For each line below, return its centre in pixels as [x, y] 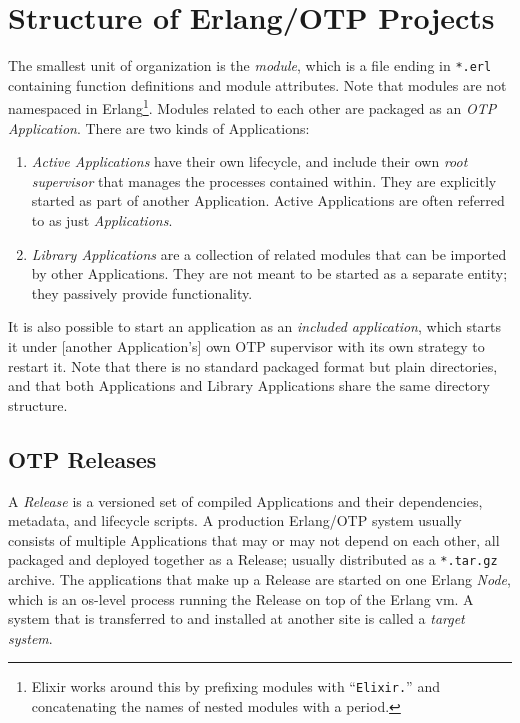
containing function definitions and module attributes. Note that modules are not [257, 84]
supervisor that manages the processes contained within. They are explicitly [264, 180]
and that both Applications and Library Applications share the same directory [249, 385]
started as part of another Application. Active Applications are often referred [268, 200]
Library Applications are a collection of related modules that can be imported [269, 253]
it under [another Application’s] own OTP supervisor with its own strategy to [246, 345]
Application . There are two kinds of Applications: [159, 127]
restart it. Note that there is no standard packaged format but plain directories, [253, 365]
